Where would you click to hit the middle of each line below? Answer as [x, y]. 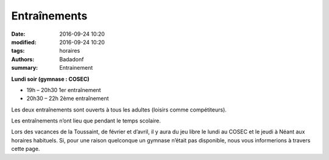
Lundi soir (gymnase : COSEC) [50, 79]
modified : [24, 42]
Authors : [23, 59]
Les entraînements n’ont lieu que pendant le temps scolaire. [86, 121]
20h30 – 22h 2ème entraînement [68, 98]
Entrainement [76, 68]
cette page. [26, 149]
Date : [18, 34]
